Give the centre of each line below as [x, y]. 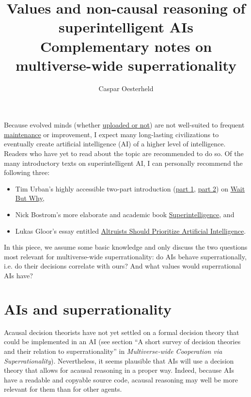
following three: [27, 172]
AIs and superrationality [88, 309]
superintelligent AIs [126, 27]
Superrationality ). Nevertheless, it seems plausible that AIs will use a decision [119, 360]
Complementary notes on [126, 46]
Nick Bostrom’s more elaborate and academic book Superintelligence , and [125, 214]
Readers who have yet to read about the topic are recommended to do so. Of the [124, 153]
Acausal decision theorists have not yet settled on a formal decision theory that [122, 332]
